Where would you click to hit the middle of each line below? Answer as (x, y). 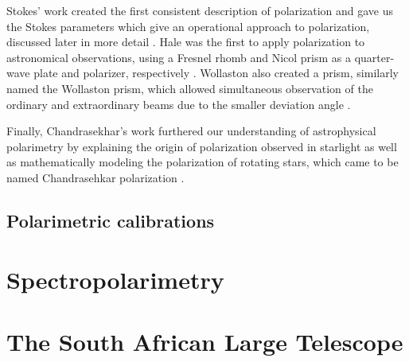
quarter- (374, 57)
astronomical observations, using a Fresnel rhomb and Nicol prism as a (179, 57)
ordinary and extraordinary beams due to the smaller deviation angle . (179, 104)
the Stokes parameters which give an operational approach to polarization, (188, 26)
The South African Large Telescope (205, 341)
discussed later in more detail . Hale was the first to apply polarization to (186, 42)
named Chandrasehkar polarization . (95, 177)
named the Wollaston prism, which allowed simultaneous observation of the (190, 88)
